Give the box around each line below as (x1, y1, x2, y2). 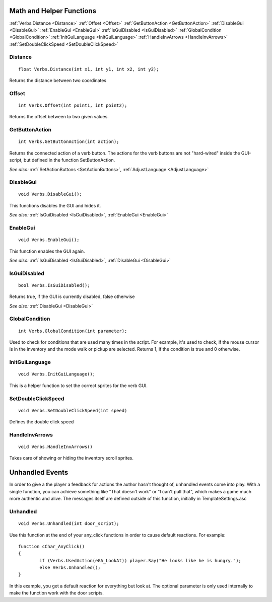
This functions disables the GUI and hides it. (9, 202, 101, 208)
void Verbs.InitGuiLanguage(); (18, 371, 96, 377)
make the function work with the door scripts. (9, 590, 104, 596)
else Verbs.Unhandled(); (39, 565, 101, 571)
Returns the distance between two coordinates (9, 78, 107, 84)
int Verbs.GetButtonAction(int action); (18, 139, 119, 144)
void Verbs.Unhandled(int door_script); (18, 521, 119, 526)
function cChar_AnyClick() (18, 544, 85, 549)
